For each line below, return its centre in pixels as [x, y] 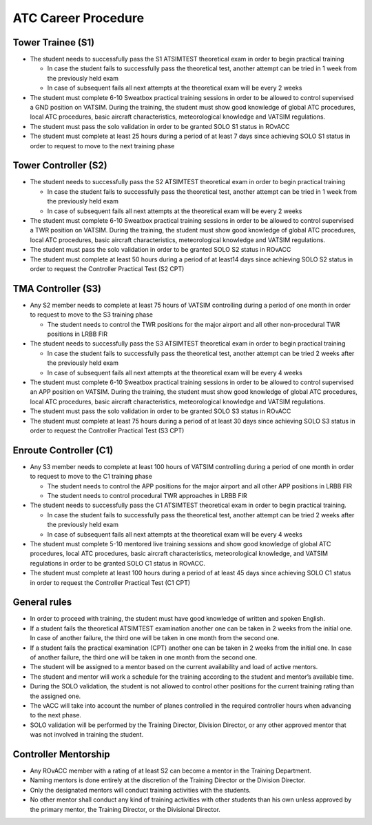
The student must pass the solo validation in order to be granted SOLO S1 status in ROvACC [160, 126]
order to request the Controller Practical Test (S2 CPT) [107, 269]
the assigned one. [55, 696]
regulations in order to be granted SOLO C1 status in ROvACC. [118, 563]
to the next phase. [56, 715]
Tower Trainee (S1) [54, 42]
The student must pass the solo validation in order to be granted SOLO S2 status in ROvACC [161, 250]
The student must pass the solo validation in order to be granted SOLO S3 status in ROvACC [161, 411]
